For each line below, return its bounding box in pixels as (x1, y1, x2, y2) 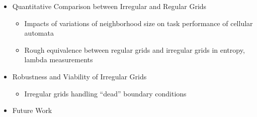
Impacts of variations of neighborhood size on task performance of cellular (24, 18, 253, 28)
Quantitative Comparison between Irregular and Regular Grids (12, 1, 207, 11)
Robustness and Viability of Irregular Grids (12, 71, 147, 81)
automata (24, 28, 54, 38)
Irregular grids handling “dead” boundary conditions (24, 88, 187, 98)
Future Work (12, 105, 52, 115)
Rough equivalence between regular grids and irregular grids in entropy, (24, 44, 245, 55)
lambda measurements (24, 54, 93, 65)
